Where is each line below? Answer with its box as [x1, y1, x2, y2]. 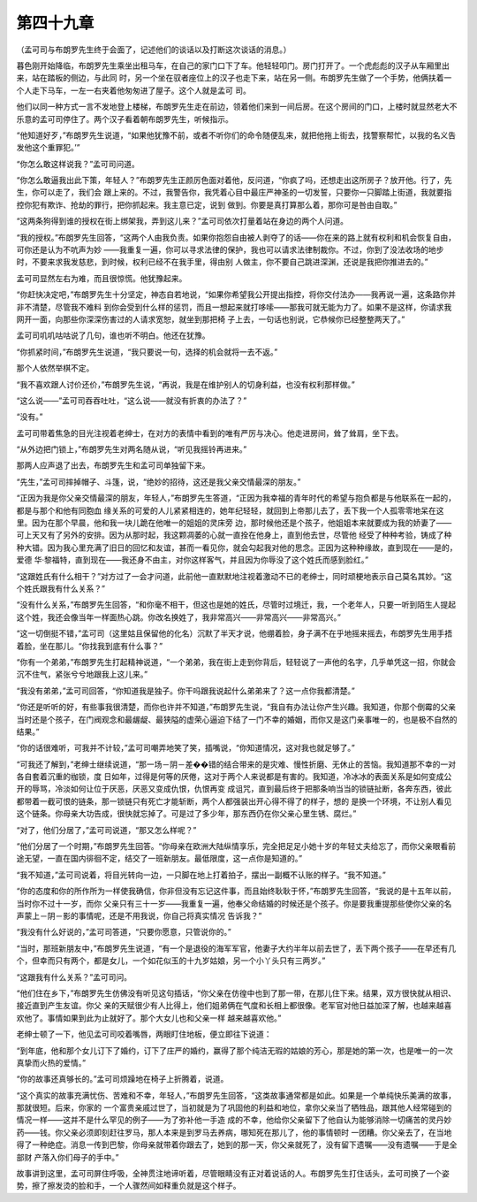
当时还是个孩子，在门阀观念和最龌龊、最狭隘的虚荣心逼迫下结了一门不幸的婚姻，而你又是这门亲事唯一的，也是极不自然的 [16, 714, 458, 724]
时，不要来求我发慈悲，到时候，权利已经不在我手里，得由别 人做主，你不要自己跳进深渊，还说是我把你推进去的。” [16, 256, 428, 267]
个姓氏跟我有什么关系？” [16, 584, 106, 593]
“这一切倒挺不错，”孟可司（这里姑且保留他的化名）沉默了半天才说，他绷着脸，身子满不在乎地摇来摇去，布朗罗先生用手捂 [16, 628, 453, 639]
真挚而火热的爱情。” [16, 1057, 87, 1068]
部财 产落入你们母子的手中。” [16, 1152, 119, 1162]
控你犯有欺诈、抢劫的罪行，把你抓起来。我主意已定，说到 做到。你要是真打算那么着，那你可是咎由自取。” [16, 199, 397, 210]
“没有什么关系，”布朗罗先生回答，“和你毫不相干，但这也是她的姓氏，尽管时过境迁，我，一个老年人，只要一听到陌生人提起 [16, 600, 457, 610]
